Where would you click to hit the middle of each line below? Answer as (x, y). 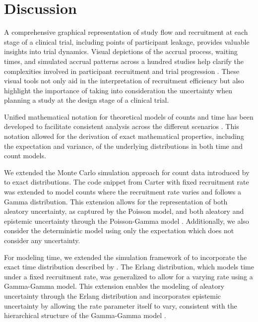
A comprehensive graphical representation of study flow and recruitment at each (126, 32)
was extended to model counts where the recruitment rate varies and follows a (123, 192)
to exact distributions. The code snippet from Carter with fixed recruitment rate (127, 182)
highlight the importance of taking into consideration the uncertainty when (118, 90)
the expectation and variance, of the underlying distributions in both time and (124, 146)
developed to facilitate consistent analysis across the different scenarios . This (122, 126)
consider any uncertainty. (42, 240)
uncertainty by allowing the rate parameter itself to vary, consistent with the (121, 305)
